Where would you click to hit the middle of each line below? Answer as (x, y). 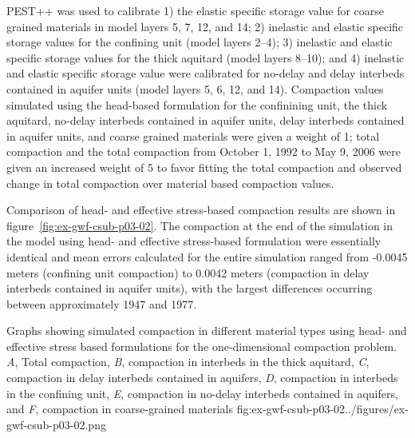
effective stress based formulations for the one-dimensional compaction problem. (202, 346)
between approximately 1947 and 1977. (102, 303)
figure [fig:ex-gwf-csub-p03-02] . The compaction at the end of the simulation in (200, 225)
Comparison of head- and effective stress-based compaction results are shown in (201, 210)
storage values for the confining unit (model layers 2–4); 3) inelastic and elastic (200, 42)
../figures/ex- (377, 409)
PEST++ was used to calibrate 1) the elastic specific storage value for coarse (196, 10)
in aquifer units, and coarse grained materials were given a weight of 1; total (193, 135)
